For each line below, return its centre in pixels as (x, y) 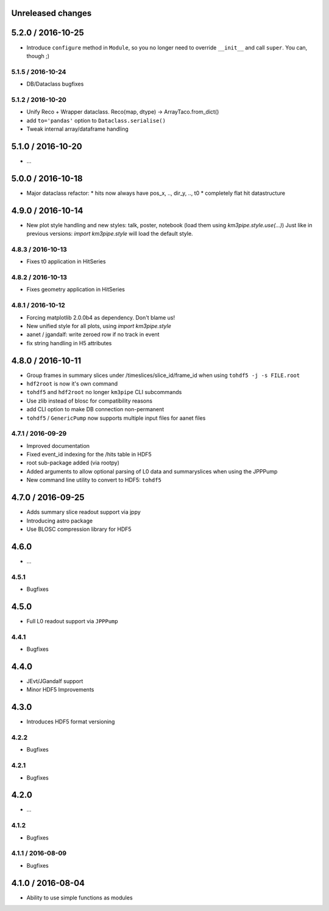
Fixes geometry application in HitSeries (76, 290)
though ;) (38, 56)
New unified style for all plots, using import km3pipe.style (99, 326)
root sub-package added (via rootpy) (73, 463)
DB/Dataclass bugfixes (55, 84)
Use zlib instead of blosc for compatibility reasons (89, 401)
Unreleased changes (51, 13)
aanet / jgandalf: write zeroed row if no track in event (93, 335)
